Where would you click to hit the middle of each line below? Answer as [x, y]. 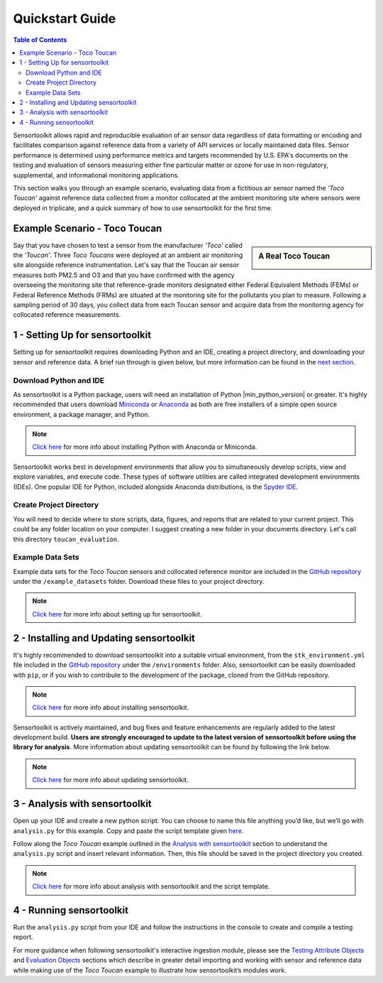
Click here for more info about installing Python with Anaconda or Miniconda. [145, 447]
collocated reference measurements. [67, 315]
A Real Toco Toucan [294, 256]
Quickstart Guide [65, 18]
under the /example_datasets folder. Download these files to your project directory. [139, 582]
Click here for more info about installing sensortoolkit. [111, 707]
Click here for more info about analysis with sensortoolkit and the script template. [151, 886]
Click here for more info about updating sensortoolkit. [111, 780]
